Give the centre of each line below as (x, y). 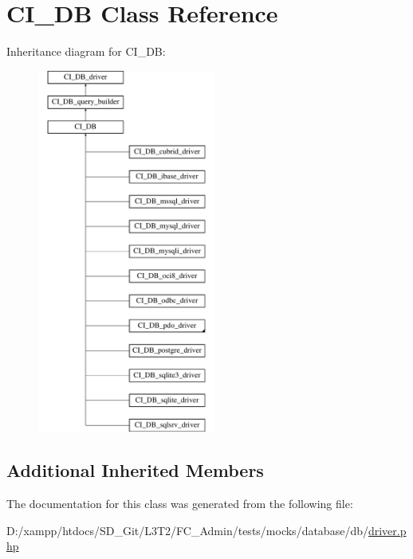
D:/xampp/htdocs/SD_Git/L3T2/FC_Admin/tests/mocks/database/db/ (187, 530)
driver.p (387, 530)
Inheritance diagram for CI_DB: (86, 51)
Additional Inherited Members (135, 470)
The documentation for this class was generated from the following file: (180, 504)
